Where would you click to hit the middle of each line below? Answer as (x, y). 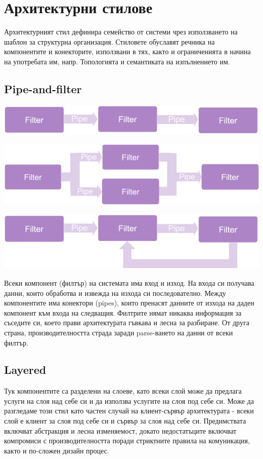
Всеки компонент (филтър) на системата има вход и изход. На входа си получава (129, 282)
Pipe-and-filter (43, 88)
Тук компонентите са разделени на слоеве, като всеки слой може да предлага (123, 391)
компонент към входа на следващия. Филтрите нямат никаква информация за (123, 312)
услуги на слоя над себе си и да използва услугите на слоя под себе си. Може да (129, 400)
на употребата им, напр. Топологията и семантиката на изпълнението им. (117, 61)
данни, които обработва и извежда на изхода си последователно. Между (115, 293)
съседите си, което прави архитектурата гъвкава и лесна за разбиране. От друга (127, 322)
